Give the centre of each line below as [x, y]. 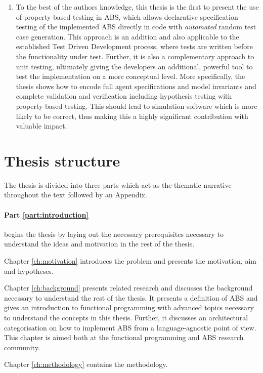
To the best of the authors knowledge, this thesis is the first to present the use [137, 7]
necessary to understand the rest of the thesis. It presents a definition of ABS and [131, 297]
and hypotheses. [29, 271]
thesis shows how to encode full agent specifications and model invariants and [136, 86]
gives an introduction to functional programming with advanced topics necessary [129, 307]
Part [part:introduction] [46, 214]
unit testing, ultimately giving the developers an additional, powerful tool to [134, 66]
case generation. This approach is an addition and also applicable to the [127, 36]
